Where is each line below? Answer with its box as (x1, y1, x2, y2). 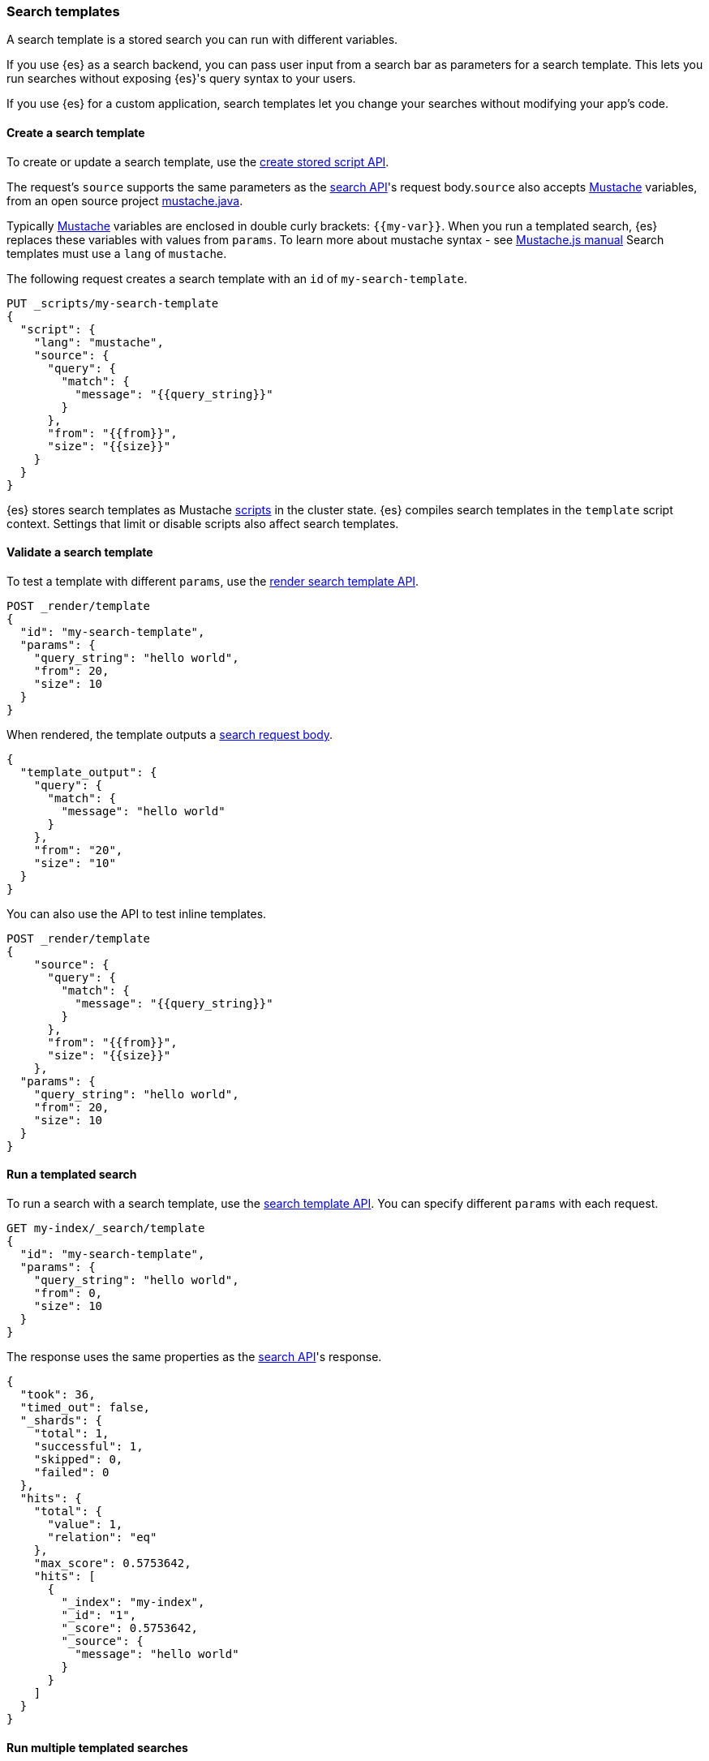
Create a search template (6, 125, 145, 140)
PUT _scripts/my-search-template (6, 296, 219, 310)
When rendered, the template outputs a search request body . (6, 727, 333, 741)
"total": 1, (33, 1427, 110, 1441)
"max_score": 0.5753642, (33, 1557, 191, 1570)
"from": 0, (33, 1286, 103, 1300)
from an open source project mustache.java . (6, 193, 243, 208)
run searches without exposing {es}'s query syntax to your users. (6, 71, 356, 86)
